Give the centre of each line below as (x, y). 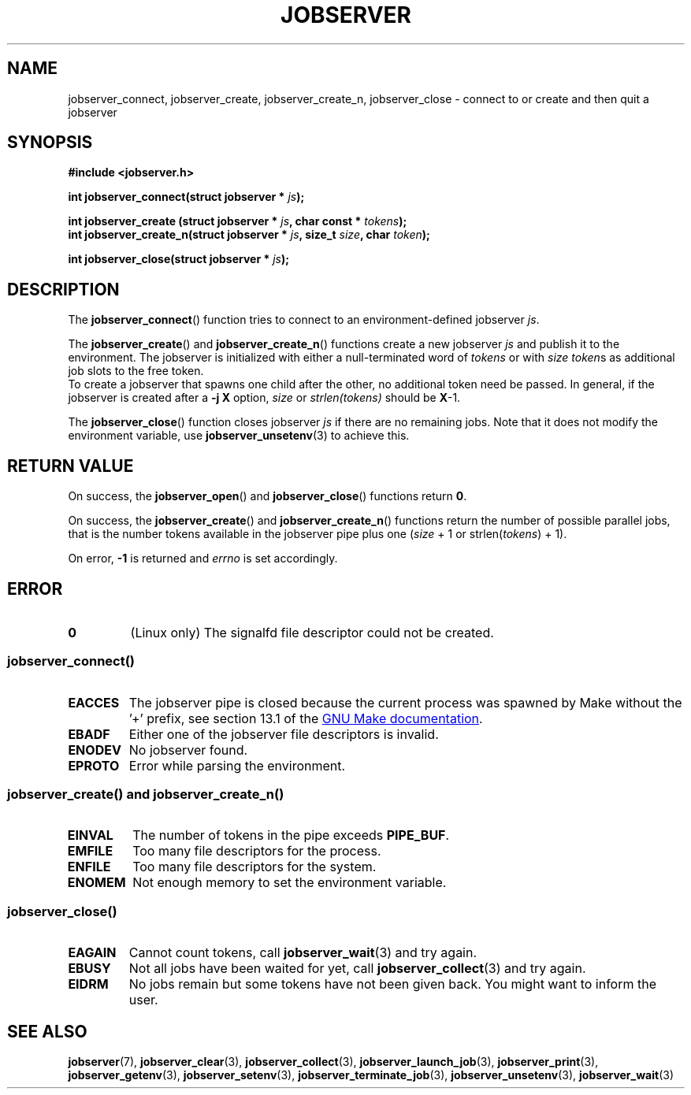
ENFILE (89, 867)
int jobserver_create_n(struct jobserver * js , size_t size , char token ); (249, 235)
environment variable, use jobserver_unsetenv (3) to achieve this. (239, 436)
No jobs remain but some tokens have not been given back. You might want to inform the (392, 984)
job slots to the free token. (136, 371)
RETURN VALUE (71, 466)
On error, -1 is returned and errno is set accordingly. (203, 559)
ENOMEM (97, 883)
